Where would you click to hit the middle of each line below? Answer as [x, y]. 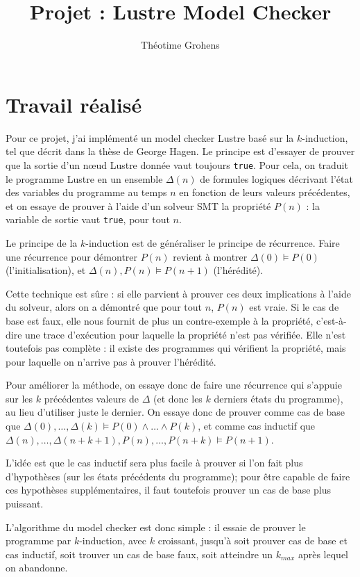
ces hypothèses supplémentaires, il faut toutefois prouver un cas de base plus [169, 490]
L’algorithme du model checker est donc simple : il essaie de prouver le [156, 527]
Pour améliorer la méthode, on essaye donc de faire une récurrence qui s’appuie [174, 385]
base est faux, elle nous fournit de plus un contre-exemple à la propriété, [160, 320]
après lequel [323, 554]
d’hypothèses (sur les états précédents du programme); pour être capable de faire [178, 476]
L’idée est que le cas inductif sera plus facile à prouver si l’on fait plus [154, 463]
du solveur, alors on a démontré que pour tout [104, 307]
